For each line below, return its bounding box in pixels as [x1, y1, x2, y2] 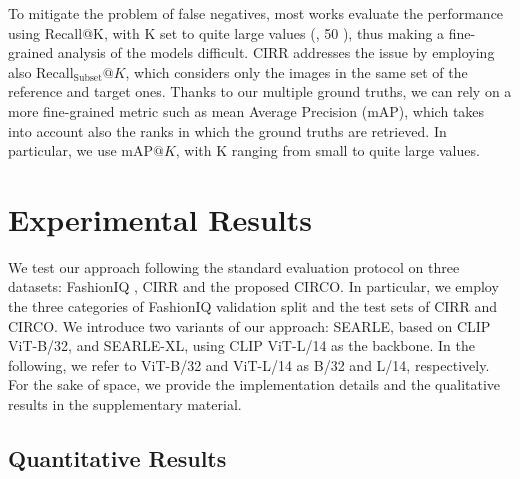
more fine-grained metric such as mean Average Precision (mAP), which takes [8, 100, 485, 121]
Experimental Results [8, 198, 312, 239]
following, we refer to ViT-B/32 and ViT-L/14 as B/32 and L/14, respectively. [8, 354, 490, 375]
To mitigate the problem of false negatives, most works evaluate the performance [8, 3, 504, 23]
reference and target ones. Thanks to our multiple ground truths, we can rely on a [8, 81, 512, 102]
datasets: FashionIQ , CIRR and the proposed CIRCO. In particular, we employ [8, 276, 499, 297]
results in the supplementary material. [8, 394, 242, 415]
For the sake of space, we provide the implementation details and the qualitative [8, 374, 501, 395]
